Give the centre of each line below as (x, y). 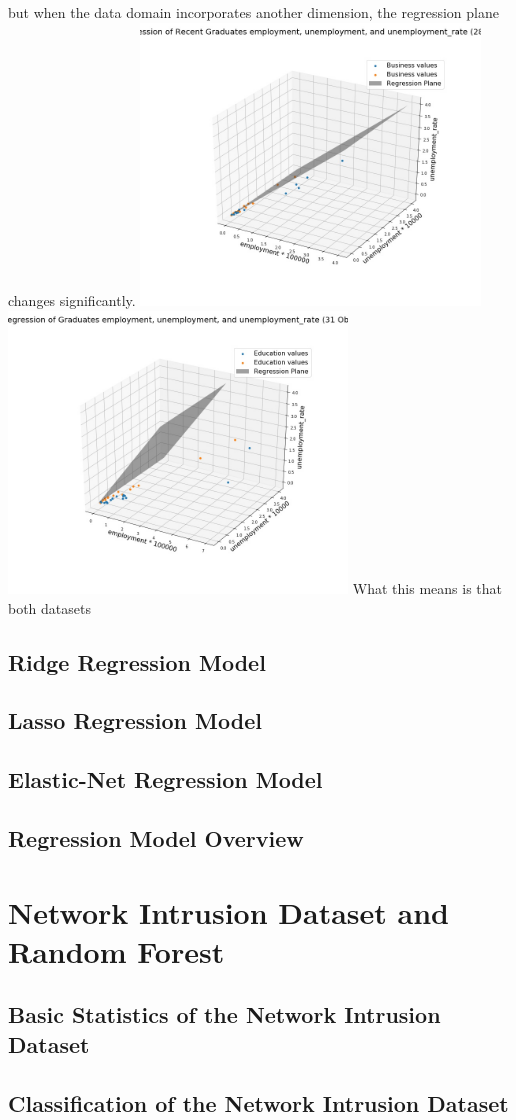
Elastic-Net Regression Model (165, 779)
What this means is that (427, 588)
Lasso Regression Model (135, 720)
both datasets (49, 607)
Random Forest (116, 950)
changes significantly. (72, 300)
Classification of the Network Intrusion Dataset (258, 1102)
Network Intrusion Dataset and (228, 911)
